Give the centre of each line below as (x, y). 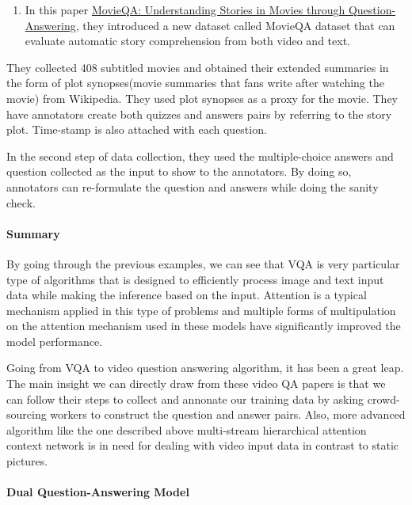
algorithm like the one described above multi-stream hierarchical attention (187, 429)
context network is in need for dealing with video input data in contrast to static (203, 445)
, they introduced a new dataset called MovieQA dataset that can (235, 25)
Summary (33, 233)
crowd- (383, 399)
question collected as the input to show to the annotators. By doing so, (179, 171)
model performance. (55, 341)
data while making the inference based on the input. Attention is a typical (187, 295)
